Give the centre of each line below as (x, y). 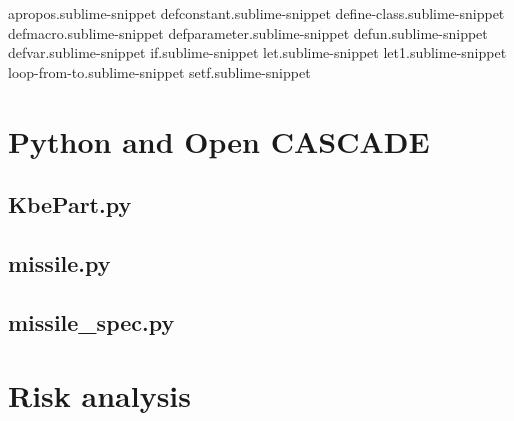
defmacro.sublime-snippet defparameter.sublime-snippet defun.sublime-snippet (248, 32)
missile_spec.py (91, 321)
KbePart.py (70, 204)
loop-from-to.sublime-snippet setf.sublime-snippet (159, 71)
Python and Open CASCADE (219, 140)
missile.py (59, 262)
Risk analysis (100, 395)
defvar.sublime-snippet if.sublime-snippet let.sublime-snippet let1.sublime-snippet (257, 52)
